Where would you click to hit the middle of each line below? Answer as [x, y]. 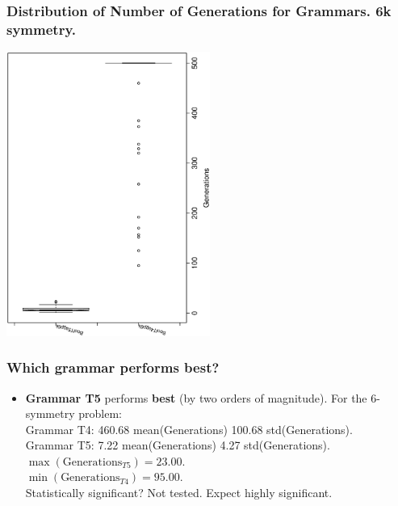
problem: [100, 413]
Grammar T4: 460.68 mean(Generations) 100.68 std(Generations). [189, 429]
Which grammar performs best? [113, 367]
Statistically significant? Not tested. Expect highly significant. [179, 493]
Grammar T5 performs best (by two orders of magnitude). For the [196, 397]
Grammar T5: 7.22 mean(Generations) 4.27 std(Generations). [178, 445]
